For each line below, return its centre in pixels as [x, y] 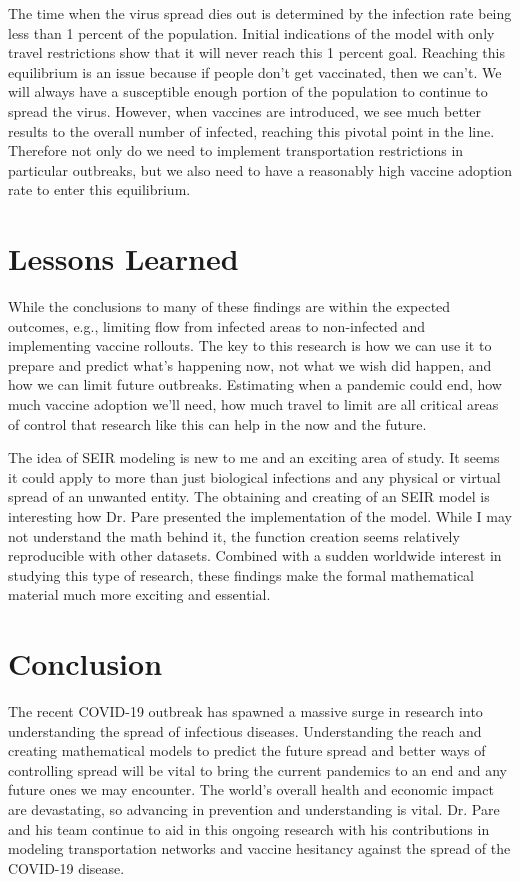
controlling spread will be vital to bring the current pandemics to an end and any [257, 769]
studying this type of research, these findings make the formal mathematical [241, 574]
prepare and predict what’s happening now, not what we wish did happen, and [250, 364]
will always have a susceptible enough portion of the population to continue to [248, 91]
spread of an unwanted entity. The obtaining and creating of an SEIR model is [249, 496]
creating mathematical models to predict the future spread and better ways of [247, 750]
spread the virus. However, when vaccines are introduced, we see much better [244, 110]
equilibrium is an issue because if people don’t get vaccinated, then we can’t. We [255, 71]
